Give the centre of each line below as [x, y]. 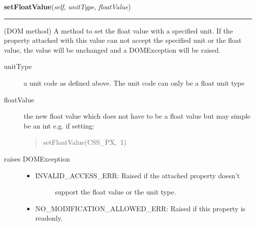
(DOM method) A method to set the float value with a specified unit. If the [119, 30]
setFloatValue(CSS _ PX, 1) [85, 142]
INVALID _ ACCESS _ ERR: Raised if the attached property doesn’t [138, 175]
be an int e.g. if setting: [59, 125]
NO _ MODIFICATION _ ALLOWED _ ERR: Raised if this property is [140, 208]
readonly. [49, 218]
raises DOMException [37, 158]
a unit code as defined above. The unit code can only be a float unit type [134, 82]
